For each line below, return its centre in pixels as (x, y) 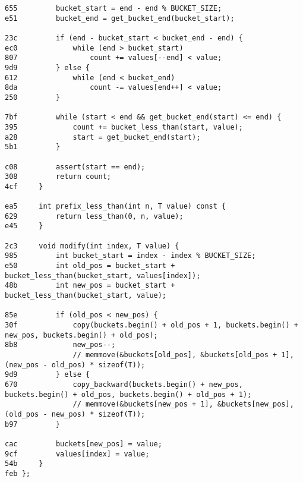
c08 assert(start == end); (75, 167)
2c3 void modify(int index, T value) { (92, 246)
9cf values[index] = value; (77, 454)
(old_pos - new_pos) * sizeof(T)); (75, 414)
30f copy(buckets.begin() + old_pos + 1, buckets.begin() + (151, 325)
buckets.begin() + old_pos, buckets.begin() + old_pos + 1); (128, 394)
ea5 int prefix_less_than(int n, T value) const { (116, 207)
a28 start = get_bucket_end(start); (103, 137)
